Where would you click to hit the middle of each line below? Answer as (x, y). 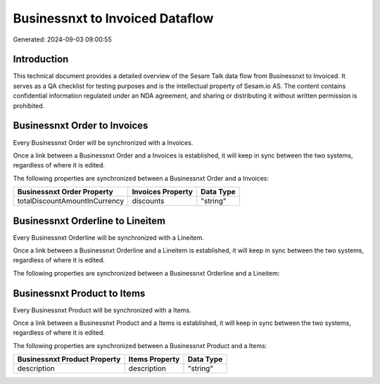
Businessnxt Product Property (69, 359)
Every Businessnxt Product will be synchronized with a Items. (102, 310)
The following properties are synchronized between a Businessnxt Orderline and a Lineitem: (146, 273)
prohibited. (29, 105)
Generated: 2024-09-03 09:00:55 (62, 39)
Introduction (41, 59)
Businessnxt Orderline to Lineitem (89, 220)
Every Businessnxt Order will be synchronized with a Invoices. (103, 142)
